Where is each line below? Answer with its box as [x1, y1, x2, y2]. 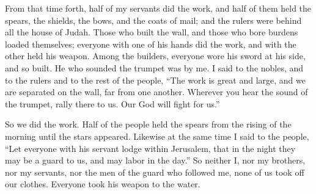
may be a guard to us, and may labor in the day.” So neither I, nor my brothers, [5, 154, 306, 167]
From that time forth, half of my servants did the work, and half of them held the [5, 2, 312, 14]
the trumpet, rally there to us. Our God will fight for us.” [5, 97, 220, 110]
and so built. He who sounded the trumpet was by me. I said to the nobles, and [5, 61, 304, 74]
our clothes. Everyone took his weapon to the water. [5, 178, 200, 190]
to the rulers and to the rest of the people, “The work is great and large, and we [5, 73, 306, 86]
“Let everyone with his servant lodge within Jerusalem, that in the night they [5, 142, 296, 154]
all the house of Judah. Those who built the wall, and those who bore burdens [5, 26, 298, 38]
